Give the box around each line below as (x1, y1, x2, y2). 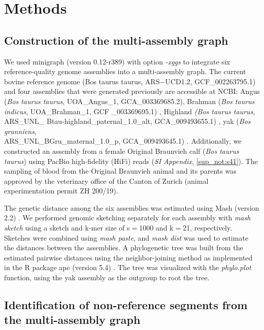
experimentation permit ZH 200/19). (4, 185, 118, 196)
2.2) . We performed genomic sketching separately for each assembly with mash (4, 212, 251, 223)
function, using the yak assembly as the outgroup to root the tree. (4, 272, 210, 283)
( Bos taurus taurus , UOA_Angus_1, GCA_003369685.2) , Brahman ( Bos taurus (4, 95, 255, 106)
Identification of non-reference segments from (4, 297, 248, 313)
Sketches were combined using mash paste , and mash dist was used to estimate (4, 232, 249, 243)
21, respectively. (183, 222, 233, 233)
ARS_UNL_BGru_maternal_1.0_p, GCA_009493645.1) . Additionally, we (4, 136, 242, 146)
